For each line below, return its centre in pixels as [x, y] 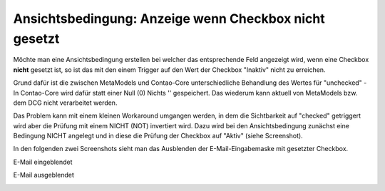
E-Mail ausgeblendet [44, 175]
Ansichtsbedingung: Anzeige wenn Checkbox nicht [169, 19]
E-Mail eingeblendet [43, 162]
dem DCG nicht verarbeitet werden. [65, 103]
